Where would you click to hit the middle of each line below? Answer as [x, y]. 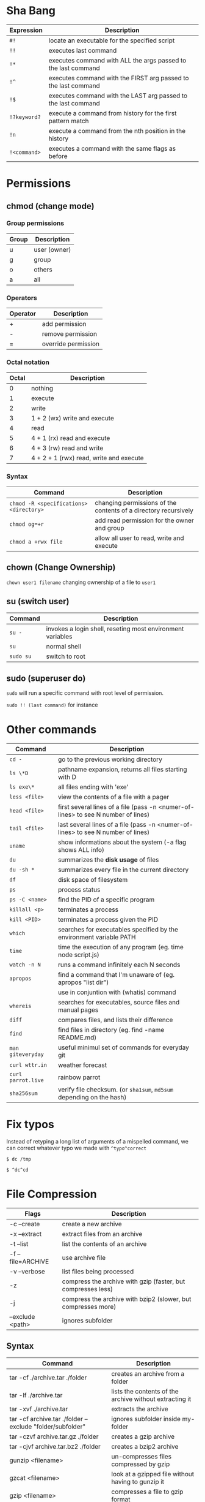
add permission [64, 324]
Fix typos [31, 1125]
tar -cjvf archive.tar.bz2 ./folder [55, 1446]
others [43, 269]
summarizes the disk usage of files [108, 860]
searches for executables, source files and [119, 1003]
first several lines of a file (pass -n [107, 807]
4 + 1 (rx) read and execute [71, 438]
